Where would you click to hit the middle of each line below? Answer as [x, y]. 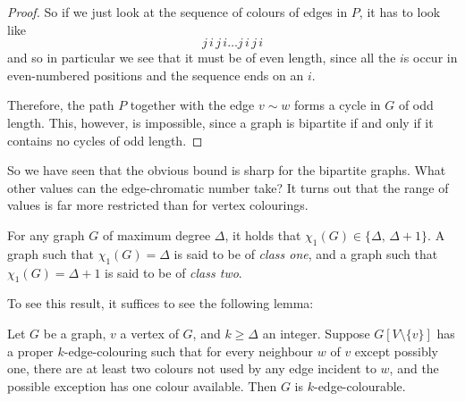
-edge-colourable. [359, 385]
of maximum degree [156, 234]
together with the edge [192, 105]
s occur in [431, 58]
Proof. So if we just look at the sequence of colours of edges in [178, 12]
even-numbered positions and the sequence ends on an [156, 75]
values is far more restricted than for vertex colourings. [158, 205]
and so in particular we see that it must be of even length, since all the [202, 58]
